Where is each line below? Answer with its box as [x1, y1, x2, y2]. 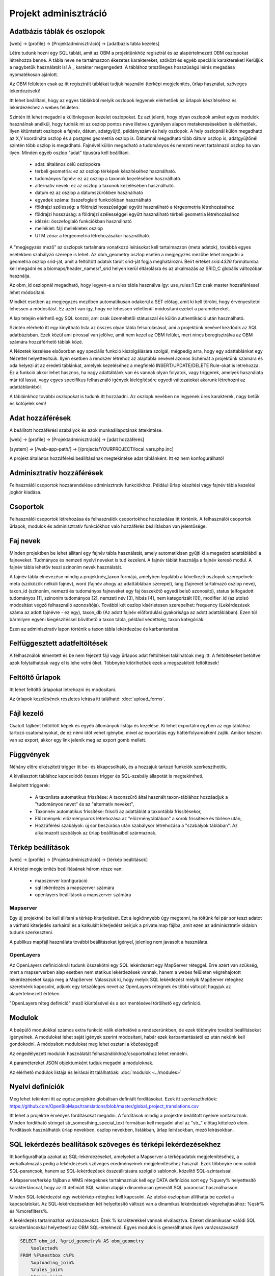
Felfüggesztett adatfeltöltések [9, 639, 108, 648]
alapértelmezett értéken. [9, 991, 61, 997]
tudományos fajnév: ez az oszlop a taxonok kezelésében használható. [35, 175, 182, 181]
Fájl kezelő [9, 709, 44, 718]
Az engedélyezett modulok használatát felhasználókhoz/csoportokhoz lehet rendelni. [9, 1050, 188, 1057]
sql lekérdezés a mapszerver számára [35, 885, 115, 891]
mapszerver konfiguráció [35, 877, 88, 884]
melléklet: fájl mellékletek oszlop [35, 225, 103, 232]
